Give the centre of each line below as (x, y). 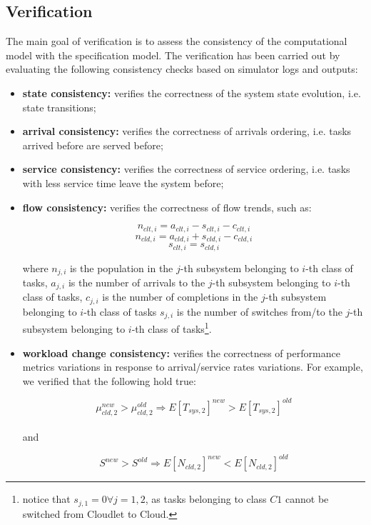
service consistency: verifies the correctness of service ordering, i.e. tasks (186, 169)
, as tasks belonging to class (206, 499)
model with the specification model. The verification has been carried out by (173, 55)
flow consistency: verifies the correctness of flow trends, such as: (167, 207)
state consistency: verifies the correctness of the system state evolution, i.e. (192, 92)
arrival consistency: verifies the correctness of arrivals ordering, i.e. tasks (187, 131)
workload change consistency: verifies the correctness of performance (181, 352)
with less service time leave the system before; (123, 182)
